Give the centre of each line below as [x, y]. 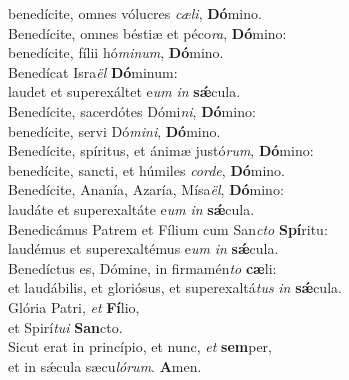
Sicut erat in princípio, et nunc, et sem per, [140, 346]
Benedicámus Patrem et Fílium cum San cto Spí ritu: [168, 228]
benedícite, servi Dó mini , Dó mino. [114, 130]
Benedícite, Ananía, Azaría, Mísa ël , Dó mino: [146, 189]
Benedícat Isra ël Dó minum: [93, 71]
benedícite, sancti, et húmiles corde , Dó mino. [147, 169]
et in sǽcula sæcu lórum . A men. [105, 365]
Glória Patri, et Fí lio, [74, 306]
